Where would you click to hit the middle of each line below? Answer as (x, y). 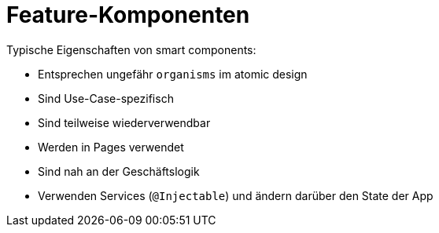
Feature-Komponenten (128, 15)
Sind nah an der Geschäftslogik (119, 171)
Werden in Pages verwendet (111, 147)
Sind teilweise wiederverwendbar (124, 122)
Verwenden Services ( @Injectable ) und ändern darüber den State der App (236, 195)
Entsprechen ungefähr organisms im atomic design (173, 74)
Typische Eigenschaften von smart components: (131, 49)
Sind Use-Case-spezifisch (106, 98)
